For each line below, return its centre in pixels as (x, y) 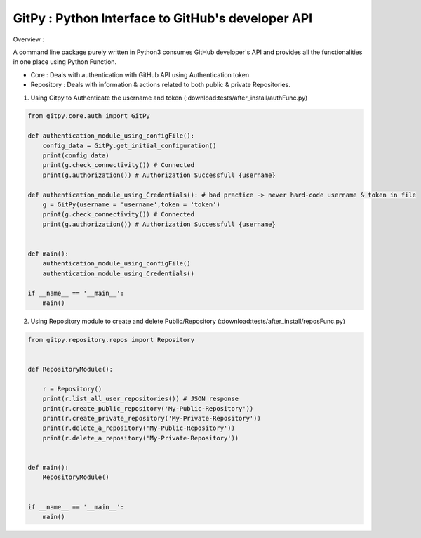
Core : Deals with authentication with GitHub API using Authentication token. (141, 74)
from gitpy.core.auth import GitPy (89, 116)
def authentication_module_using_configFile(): (111, 136)
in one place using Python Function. (65, 62)
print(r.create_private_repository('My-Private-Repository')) (152, 418)
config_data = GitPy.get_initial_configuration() (129, 145)
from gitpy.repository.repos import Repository (111, 340)
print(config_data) (76, 156)
